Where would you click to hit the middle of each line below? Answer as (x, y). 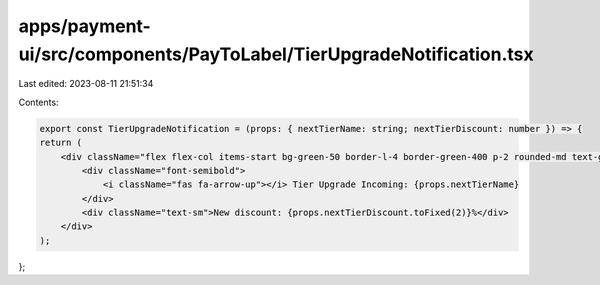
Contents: (38, 102)
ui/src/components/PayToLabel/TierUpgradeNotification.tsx (276, 54)
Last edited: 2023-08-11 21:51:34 (86, 84)
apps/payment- (85, 26)
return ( (61, 143)
